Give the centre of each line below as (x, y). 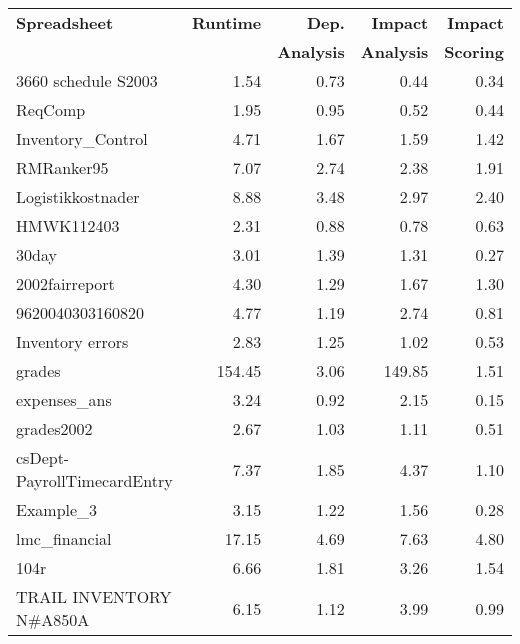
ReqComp (51, 109)
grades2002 (54, 428)
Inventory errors (72, 341)
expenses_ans (64, 399)
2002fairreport (65, 283)
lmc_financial (64, 538)
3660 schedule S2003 (87, 80)
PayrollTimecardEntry (94, 480)
